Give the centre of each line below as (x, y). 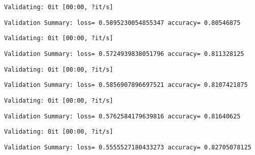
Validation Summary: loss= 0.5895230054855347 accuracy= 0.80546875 (122, 23)
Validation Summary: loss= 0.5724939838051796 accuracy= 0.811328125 (124, 54)
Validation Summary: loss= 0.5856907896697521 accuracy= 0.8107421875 (126, 85)
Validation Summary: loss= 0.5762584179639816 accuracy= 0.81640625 (122, 116)
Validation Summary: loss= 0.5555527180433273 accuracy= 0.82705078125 (128, 147)
